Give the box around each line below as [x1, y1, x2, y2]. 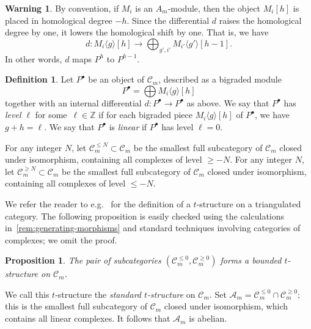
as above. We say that [186, 96, 269, 109]
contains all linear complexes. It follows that [5, 312, 170, 325]
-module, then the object [167, 2, 260, 14]
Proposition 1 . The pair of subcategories [5, 254, 161, 267]
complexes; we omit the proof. [5, 233, 117, 246]
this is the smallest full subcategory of [5, 300, 147, 312]
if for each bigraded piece [98, 108, 192, 121]
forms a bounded [220, 254, 282, 267]
